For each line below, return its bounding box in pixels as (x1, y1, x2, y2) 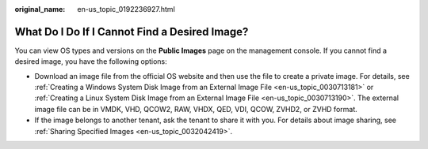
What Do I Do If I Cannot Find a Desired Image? (14, 24, 249, 39)
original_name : (14, 5, 66, 13)
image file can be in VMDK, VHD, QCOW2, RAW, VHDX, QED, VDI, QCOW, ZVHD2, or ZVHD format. (34, 104, 358, 114)
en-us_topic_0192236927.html (77, 5, 176, 13)
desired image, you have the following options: (14, 57, 168, 66)
